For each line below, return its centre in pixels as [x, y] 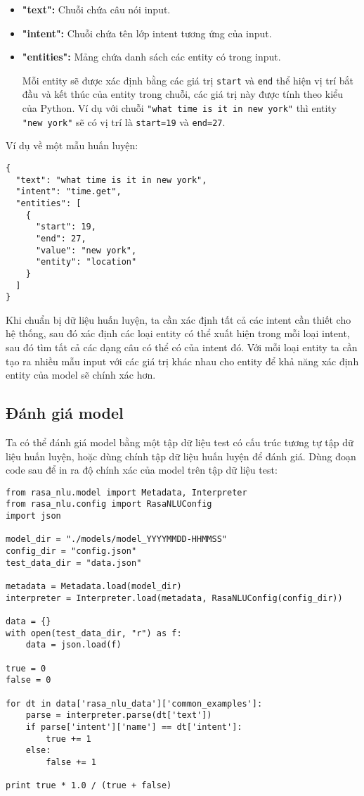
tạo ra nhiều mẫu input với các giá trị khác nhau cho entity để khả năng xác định [182, 361]
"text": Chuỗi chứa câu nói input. [96, 9]
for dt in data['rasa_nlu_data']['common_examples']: [134, 703]
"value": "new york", [86, 250]
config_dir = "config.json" [71, 551]
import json [33, 516]
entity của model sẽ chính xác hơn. [81, 375]
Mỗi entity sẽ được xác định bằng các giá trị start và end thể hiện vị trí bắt [188, 80]
